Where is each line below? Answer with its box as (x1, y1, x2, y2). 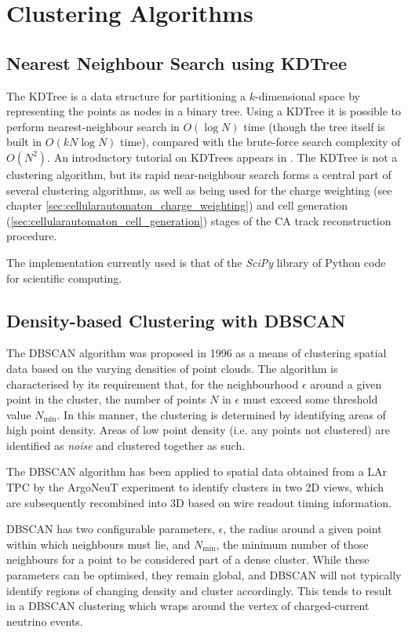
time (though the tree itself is (243, 118, 385, 134)
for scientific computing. (6, 269, 122, 286)
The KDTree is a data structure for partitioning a (6, 87, 246, 104)
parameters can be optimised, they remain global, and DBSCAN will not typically (6, 567, 402, 583)
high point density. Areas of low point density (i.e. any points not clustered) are (6, 422, 390, 438)
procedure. (6, 228, 57, 244)
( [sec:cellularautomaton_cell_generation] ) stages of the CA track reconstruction (6, 212, 392, 228)
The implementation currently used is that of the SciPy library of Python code (6, 254, 386, 270)
